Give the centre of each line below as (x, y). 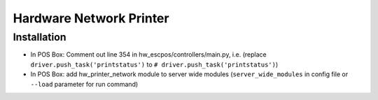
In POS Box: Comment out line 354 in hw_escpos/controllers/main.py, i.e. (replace (148, 55)
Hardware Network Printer (91, 18)
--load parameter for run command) (84, 84)
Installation (40, 37)
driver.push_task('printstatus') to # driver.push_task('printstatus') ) (154, 64)
